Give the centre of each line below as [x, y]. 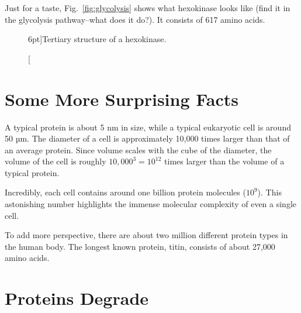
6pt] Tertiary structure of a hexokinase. [97, 39]
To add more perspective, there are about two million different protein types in [146, 235]
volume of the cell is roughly [56, 161]
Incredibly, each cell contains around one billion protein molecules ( [125, 192]
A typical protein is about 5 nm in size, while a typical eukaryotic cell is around [148, 127]
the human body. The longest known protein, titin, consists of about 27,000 [140, 246]
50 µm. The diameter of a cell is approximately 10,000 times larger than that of [147, 138]
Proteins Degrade [77, 298]
